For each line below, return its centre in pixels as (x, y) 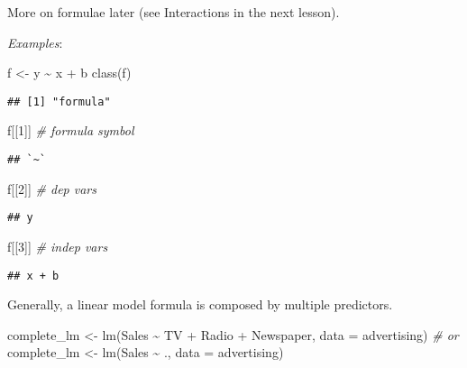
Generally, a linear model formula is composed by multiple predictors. (200, 304)
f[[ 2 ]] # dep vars (52, 188)
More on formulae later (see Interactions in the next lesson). (174, 12)
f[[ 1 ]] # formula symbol (71, 130)
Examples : (35, 42)
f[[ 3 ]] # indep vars (58, 246)
